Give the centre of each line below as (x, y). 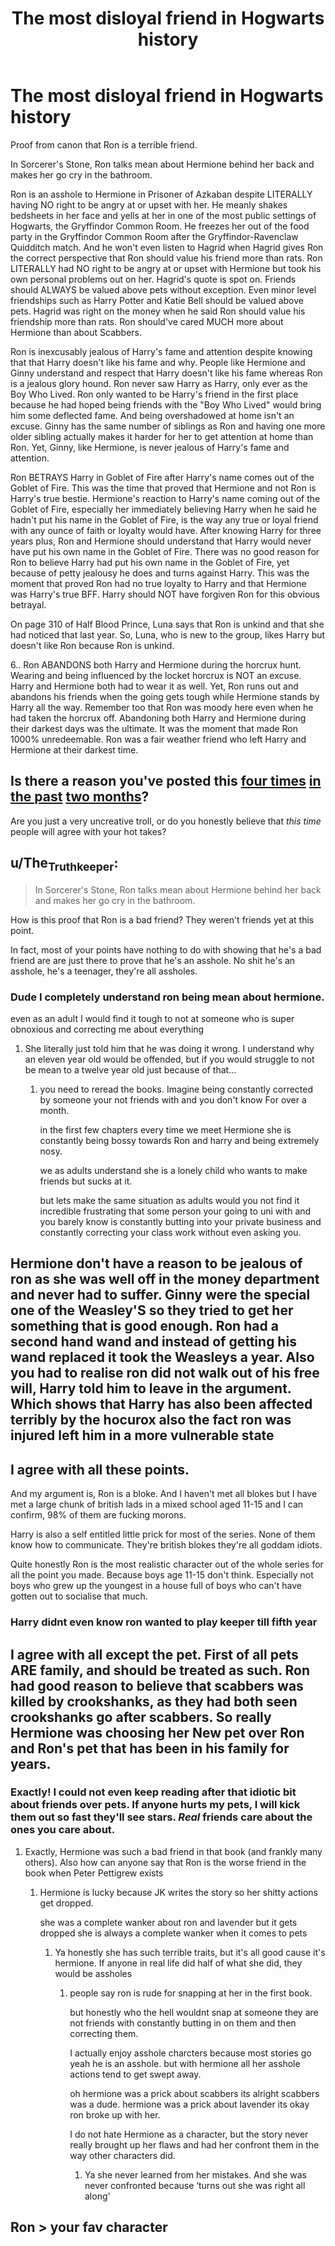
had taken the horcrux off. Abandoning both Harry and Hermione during (158, 718)
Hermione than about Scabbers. (76, 332)
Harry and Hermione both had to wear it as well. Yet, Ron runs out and (154, 686)
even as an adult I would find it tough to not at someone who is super (152, 1019)
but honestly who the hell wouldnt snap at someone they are (194, 2012)
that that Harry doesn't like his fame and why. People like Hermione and (158, 362)
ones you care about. (63, 1830)
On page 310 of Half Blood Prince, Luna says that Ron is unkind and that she (167, 624)
